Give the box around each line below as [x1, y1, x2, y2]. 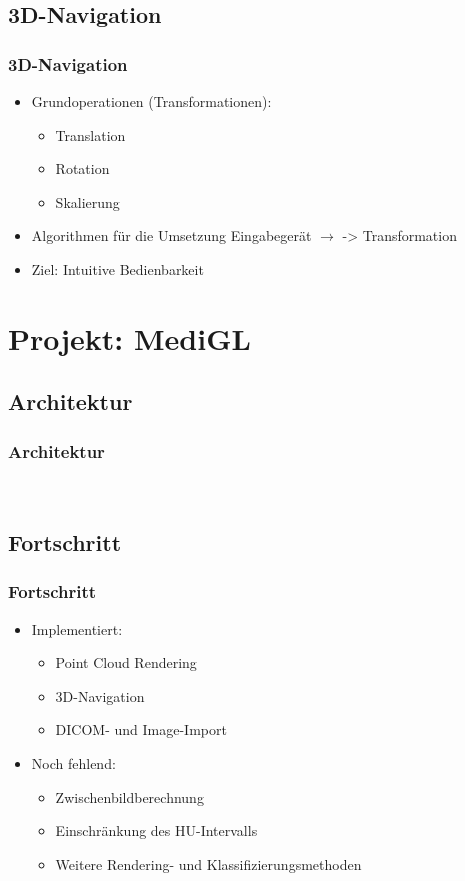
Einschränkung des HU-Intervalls [55, 820, 258, 841]
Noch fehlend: [31, 752, 116, 773]
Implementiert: [31, 618, 123, 639]
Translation [55, 124, 126, 145]
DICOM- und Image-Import [55, 719, 227, 740]
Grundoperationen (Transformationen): [31, 91, 272, 111]
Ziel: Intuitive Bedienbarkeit [31, 258, 204, 279]
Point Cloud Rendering [55, 652, 197, 673]
